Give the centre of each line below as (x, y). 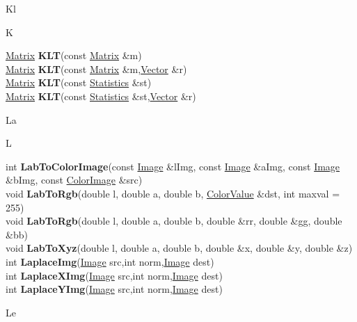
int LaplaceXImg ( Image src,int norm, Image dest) (114, 275)
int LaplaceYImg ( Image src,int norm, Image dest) (114, 289)
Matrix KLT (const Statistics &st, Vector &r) (101, 96)
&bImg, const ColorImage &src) (74, 180)
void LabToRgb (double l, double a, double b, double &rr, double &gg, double (174, 221)
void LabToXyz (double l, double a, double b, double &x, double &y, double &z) (179, 248)
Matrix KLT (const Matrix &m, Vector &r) (96, 69)
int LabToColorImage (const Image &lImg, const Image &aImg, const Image (173, 166)
